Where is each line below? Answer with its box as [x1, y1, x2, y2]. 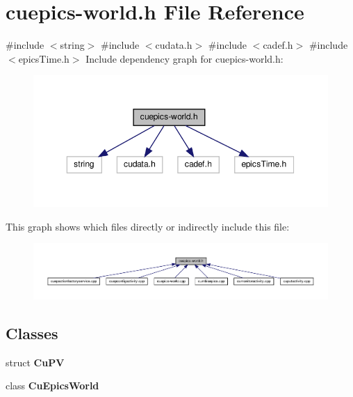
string [60, 38, 85, 52]
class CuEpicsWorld [6, 378, 99, 393]
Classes [6, 322, 58, 344]
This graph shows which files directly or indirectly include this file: [6, 219, 290, 233]
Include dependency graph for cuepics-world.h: [85, 51, 284, 65]
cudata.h [155, 38, 192, 52]
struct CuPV [6, 355, 65, 369]
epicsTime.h [18, 51, 69, 65]
